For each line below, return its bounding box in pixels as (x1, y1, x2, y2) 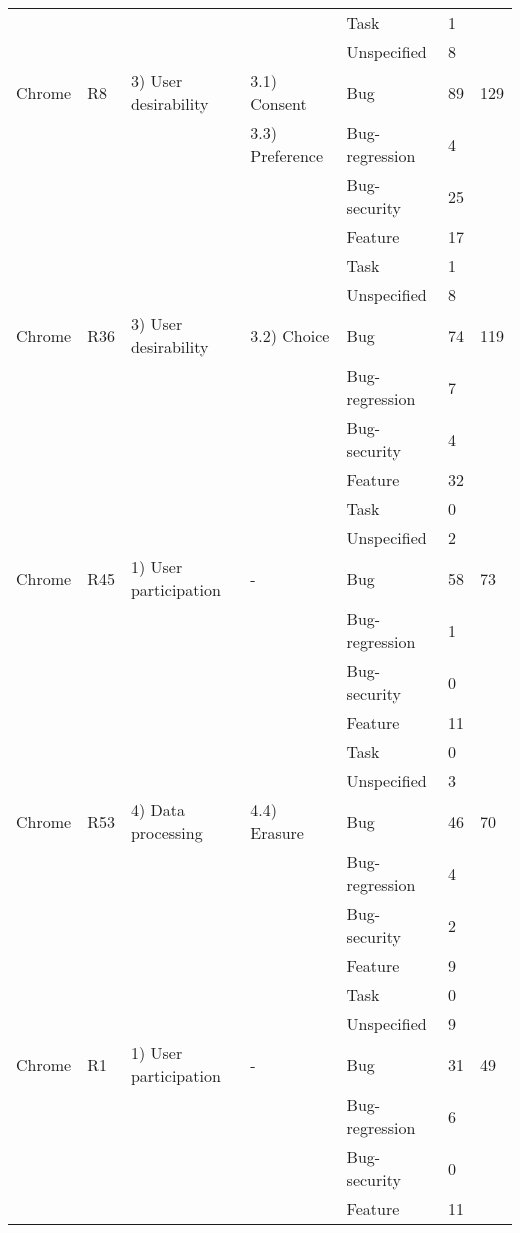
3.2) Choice (250, 323, 330, 347)
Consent (250, 92, 307, 115)
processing (130, 821, 203, 844)
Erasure (250, 821, 304, 844)
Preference (250, 144, 323, 167)
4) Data (130, 798, 185, 821)
